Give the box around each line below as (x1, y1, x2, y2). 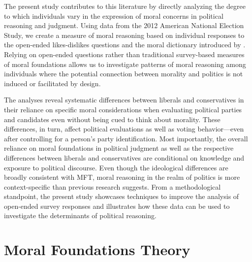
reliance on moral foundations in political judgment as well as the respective (4, 143, 234, 153)
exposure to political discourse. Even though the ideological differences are (4, 162, 228, 172)
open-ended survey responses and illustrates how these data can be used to (4, 200, 230, 211)
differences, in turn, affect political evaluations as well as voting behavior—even (4, 124, 244, 134)
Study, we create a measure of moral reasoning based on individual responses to (4, 30, 245, 40)
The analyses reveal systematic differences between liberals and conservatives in (4, 95, 244, 105)
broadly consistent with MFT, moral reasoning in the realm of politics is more (4, 172, 240, 182)
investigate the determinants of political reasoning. (4, 210, 157, 221)
